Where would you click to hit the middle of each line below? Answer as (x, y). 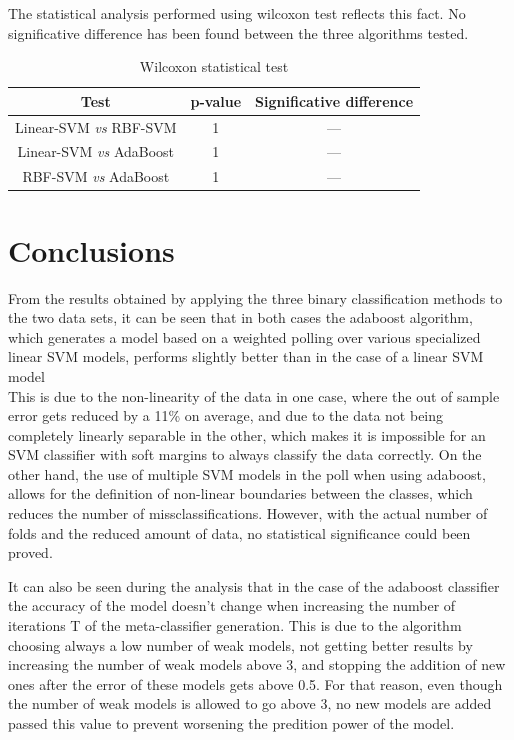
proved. (30, 552)
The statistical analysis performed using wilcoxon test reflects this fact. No (237, 13)
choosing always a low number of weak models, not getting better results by (240, 644)
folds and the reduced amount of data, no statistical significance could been (239, 532)
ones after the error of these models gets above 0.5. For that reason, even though (255, 683)
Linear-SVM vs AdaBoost (96, 151)
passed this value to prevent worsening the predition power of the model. (231, 723)
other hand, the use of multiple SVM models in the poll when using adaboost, (247, 473)
